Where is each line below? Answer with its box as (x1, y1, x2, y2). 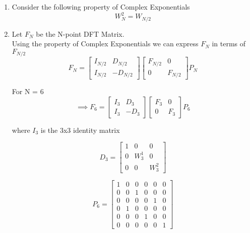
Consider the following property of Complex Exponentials (12, 2, 190, 12)
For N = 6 (12, 86, 44, 97)
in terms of (212, 38, 246, 49)
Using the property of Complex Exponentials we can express (12, 38, 199, 49)
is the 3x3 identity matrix (40, 124, 120, 135)
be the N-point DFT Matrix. (36, 28, 124, 39)
